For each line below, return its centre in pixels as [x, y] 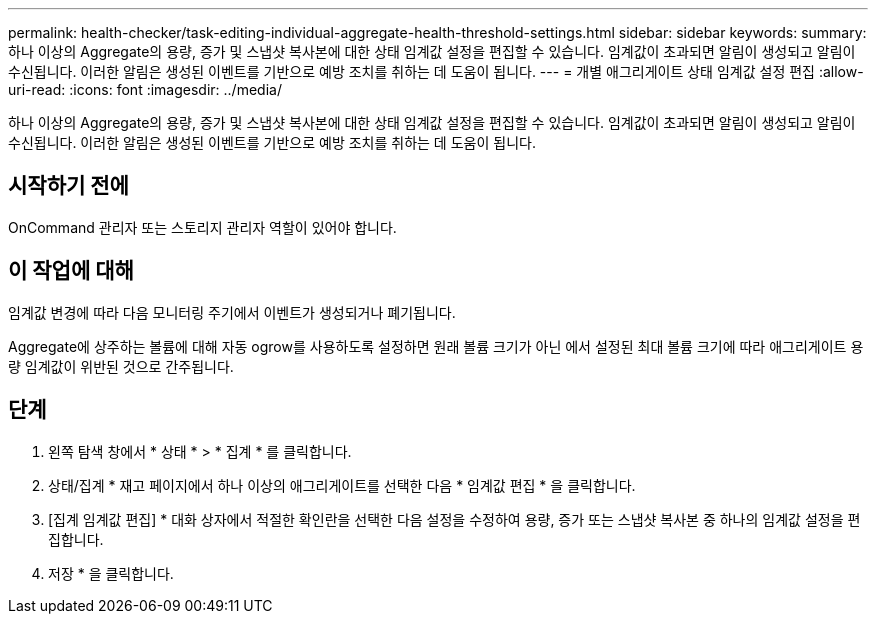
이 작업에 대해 [71, 271]
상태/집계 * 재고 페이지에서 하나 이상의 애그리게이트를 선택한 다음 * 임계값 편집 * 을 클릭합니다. [342, 485]
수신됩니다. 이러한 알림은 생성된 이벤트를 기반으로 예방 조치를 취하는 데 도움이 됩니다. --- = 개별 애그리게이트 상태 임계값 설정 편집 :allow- [436, 71]
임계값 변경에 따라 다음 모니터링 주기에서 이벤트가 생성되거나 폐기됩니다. [232, 312]
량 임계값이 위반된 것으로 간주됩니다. [121, 366]
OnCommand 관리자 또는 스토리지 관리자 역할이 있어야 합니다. [202, 227]
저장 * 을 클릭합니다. [111, 573]
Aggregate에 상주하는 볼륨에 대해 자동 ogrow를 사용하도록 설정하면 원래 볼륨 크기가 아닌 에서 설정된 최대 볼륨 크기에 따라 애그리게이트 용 [436, 346]
